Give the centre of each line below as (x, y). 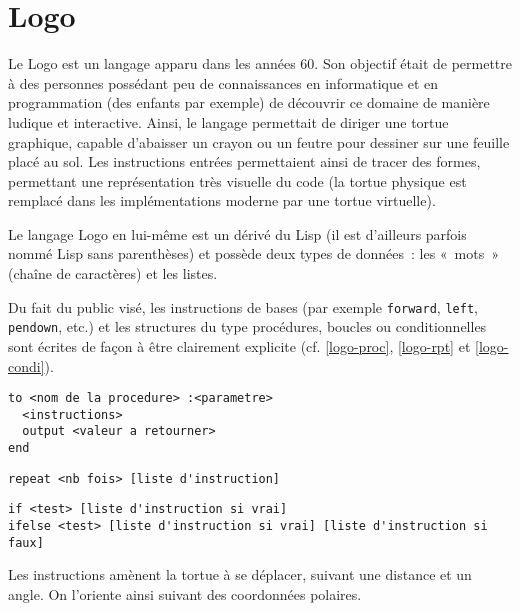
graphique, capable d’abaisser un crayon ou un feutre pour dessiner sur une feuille (259, 141)
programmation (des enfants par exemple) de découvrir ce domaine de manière (249, 102)
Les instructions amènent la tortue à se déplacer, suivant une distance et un (240, 574)
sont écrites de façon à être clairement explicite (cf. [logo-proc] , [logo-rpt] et (239, 345)
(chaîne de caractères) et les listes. (113, 273)
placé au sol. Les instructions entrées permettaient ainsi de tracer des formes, (244, 161)
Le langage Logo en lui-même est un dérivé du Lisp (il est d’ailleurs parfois (237, 233)
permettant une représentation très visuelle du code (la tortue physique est (237, 180)
